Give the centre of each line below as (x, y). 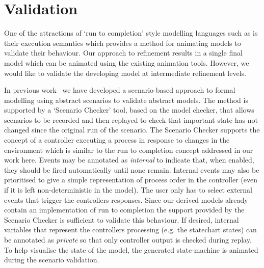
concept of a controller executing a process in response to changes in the (117, 140)
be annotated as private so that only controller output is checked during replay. (128, 239)
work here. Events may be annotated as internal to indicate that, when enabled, (129, 160)
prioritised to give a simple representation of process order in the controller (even (131, 180)
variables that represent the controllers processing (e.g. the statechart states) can (130, 230)
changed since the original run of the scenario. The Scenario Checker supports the (132, 130)
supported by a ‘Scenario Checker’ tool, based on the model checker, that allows (129, 110)
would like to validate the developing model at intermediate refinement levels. (125, 73)
